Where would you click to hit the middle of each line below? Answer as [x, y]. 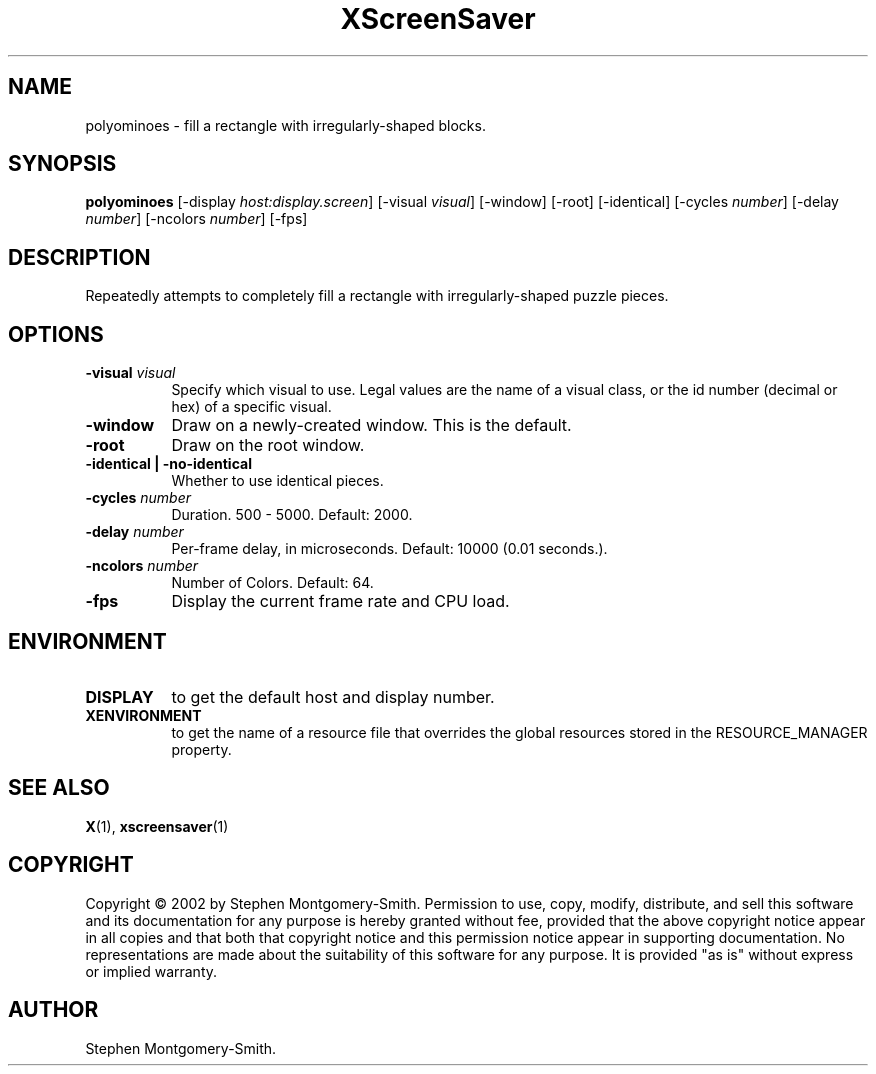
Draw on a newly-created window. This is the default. [371, 425]
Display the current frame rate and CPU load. [340, 601]
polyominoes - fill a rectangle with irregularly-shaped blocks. [285, 125]
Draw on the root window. [268, 445]
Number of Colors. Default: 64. [272, 583]
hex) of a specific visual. [251, 407]
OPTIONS [56, 334]
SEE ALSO [59, 788]
